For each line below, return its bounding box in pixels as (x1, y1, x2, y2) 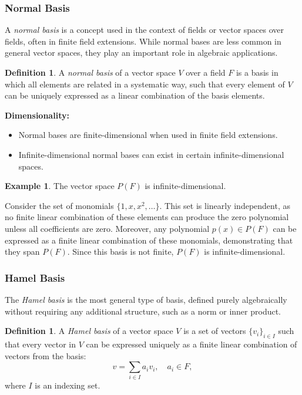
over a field (186, 66, 226, 78)
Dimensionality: (5, 109, 69, 121)
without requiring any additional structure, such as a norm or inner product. (5, 305, 281, 317)
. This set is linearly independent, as (159, 199, 290, 211)
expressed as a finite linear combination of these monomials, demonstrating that (5, 234, 293, 246)
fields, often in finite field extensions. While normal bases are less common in (5, 35, 281, 47)
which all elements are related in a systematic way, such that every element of (5, 77, 285, 90)
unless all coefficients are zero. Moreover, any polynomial (5, 222, 210, 234)
